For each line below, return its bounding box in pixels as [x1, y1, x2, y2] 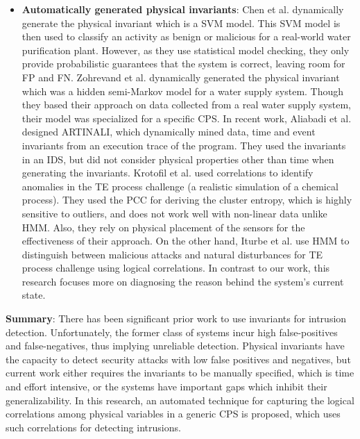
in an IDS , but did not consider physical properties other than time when [22, 151, 334, 166]
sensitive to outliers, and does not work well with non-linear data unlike [22, 206, 327, 220]
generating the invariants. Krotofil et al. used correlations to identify [22, 165, 314, 180]
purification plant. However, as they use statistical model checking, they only [22, 42, 350, 57]
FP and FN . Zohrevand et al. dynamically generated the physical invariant [22, 69, 340, 84]
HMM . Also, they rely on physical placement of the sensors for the [22, 219, 305, 234]
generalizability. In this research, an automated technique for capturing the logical [6, 392, 354, 407]
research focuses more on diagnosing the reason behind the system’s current [22, 274, 344, 288]
